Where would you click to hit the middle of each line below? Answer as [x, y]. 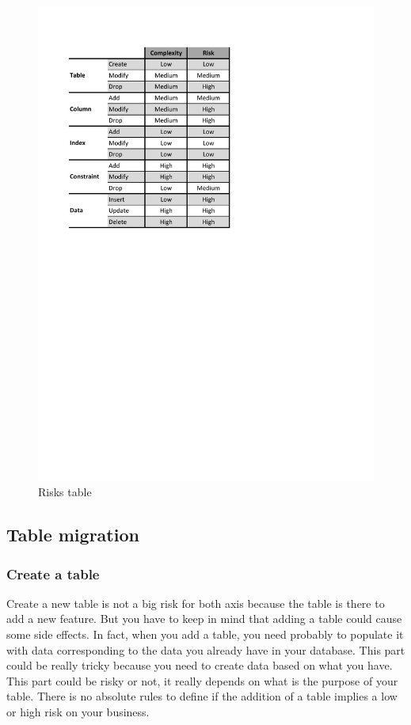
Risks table [65, 492]
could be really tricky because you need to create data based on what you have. [200, 665]
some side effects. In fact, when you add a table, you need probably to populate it [205, 634]
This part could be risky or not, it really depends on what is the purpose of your [202, 680]
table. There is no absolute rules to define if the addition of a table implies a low [202, 696]
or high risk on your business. [78, 712]
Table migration [73, 535]
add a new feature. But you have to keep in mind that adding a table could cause [204, 619]
